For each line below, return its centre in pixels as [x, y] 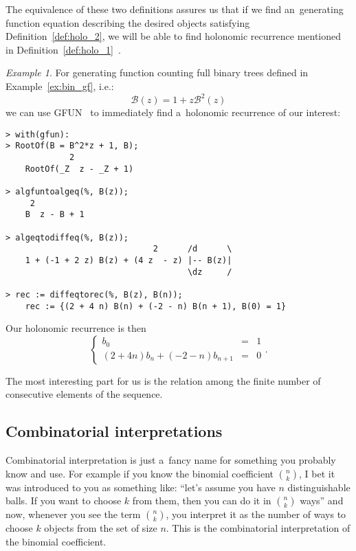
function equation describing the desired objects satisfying [128, 22]
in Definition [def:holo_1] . [63, 49]
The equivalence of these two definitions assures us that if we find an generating [175, 9]
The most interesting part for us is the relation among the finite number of [163, 380]
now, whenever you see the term [73, 514]
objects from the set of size [101, 528]
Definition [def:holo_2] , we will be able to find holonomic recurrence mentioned [174, 36]
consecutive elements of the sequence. [84, 394]
